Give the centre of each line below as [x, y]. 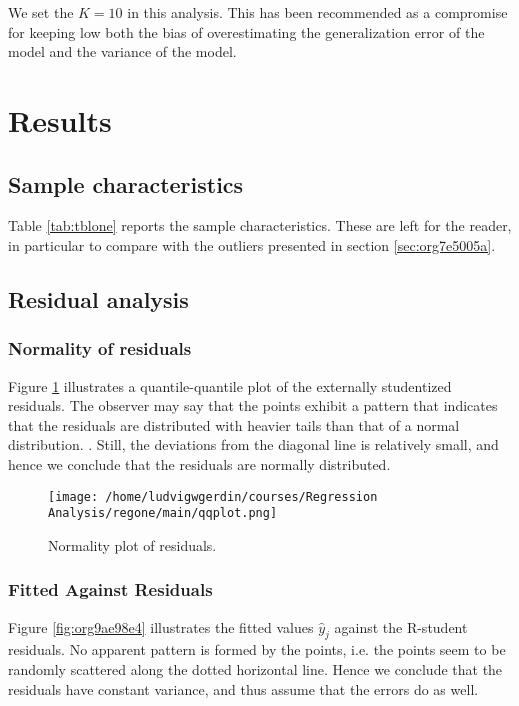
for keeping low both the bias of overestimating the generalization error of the [246, 31]
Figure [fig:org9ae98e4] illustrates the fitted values [161, 626]
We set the [41, 12]
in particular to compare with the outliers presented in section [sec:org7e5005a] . [252, 244]
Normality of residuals [100, 348]
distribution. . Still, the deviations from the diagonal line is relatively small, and [253, 444]
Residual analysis [98, 298]
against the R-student [401, 626]
